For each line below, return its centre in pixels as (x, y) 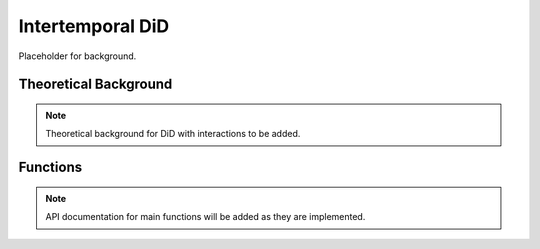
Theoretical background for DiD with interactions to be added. (173, 134)
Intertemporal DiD (94, 26)
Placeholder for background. (77, 56)
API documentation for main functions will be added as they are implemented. (205, 217)
